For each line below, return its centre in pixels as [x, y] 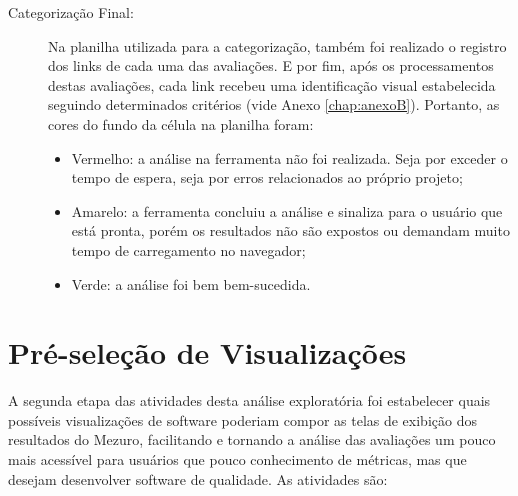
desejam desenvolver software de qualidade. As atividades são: [198, 478]
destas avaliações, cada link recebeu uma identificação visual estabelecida [272, 84]
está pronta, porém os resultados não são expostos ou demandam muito [290, 230]
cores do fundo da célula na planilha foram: [181, 123]
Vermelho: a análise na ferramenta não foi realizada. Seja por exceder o [289, 157]
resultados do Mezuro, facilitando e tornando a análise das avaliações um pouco [252, 439]
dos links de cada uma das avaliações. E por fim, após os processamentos [271, 65]
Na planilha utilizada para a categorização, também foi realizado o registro [277, 45]
